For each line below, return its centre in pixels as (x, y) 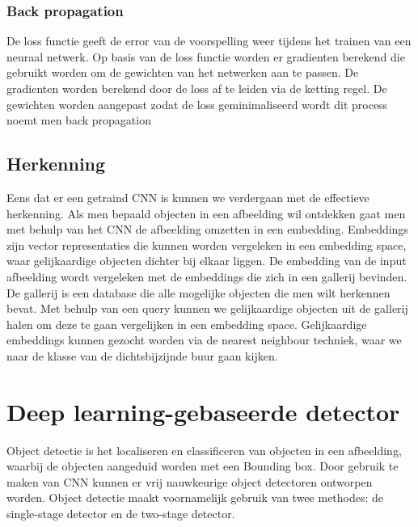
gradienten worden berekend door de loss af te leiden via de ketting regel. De (197, 88)
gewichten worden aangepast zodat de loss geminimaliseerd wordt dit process (197, 104)
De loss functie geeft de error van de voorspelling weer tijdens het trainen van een (209, 41)
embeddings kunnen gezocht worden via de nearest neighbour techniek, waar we (204, 340)
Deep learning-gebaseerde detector (203, 411)
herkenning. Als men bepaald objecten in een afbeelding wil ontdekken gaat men (206, 213)
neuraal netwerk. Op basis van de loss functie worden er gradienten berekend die (206, 56)
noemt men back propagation (79, 120)
